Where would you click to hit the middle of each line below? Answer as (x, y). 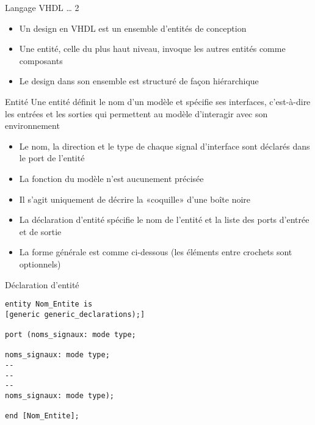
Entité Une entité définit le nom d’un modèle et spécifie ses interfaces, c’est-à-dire (158, 101)
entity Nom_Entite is (49, 304)
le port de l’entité (52, 158)
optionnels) (40, 263)
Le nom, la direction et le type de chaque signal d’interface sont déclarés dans (165, 146)
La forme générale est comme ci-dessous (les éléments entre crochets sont (156, 252)
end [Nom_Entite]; (42, 416)
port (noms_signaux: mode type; (71, 335)
